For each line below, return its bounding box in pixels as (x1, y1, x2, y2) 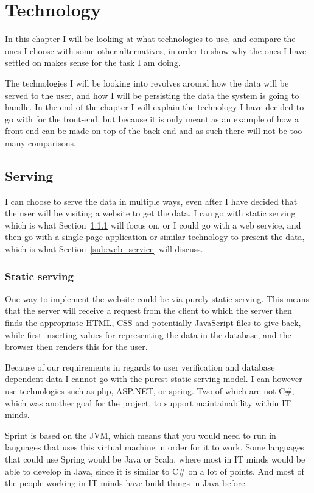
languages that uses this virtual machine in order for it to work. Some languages (5, 441, 304, 453)
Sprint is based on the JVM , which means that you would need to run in (5, 428, 276, 441)
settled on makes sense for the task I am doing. (5, 56, 181, 69)
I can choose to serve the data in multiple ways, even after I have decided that (5, 194, 298, 207)
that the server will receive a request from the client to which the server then (5, 304, 292, 317)
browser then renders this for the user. (5, 340, 148, 353)
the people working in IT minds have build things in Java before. (5, 477, 248, 489)
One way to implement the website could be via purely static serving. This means (5, 292, 310, 305)
